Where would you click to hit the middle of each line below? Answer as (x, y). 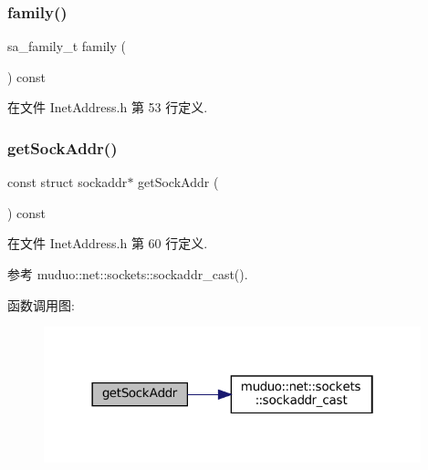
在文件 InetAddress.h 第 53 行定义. (108, 107)
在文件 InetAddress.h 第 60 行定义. (108, 243)
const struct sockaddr (68, 182)
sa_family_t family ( (67, 46)
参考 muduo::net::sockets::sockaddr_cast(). (128, 274)
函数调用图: (41, 304)
